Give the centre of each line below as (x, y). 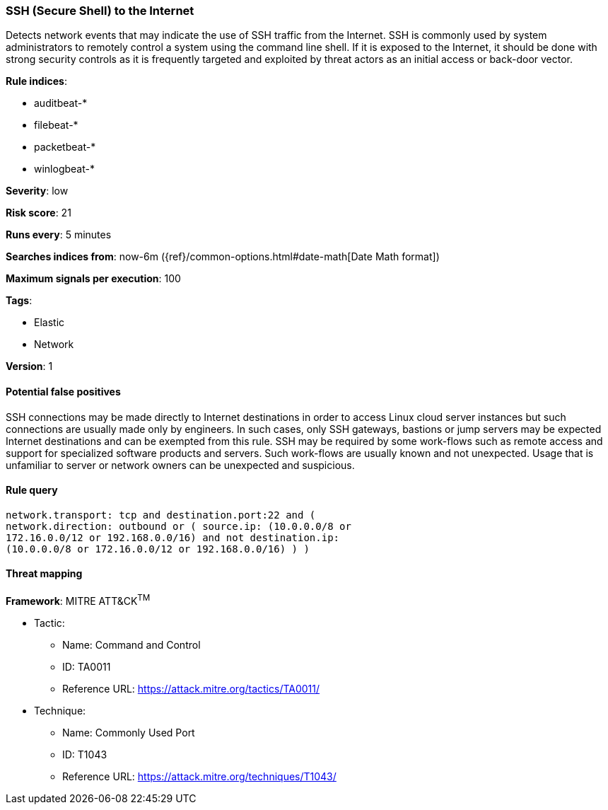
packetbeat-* (65, 147)
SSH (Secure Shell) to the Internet (100, 11)
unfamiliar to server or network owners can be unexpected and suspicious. (180, 465)
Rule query (32, 490)
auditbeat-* (61, 103)
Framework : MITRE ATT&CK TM (78, 600)
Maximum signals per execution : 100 (93, 279)
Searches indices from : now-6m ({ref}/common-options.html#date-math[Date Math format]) (223, 257)
